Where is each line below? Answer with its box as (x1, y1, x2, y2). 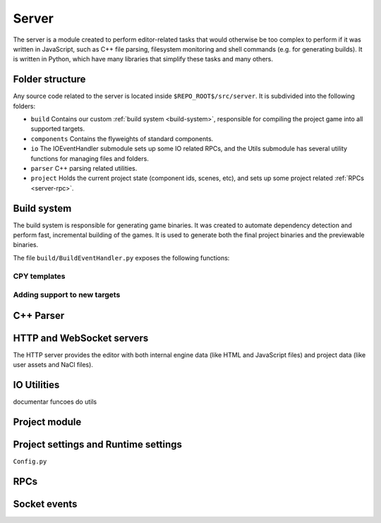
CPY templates (13, 271, 66, 281)
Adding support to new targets (13, 290, 121, 300)
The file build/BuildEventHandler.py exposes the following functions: (13, 253, 230, 262)
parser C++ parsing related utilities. (30, 164, 138, 172)
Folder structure (13, 73, 86, 85)
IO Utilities (13, 379, 60, 391)
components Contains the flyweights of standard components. (30, 134, 214, 143)
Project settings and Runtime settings (13, 438, 183, 450)
